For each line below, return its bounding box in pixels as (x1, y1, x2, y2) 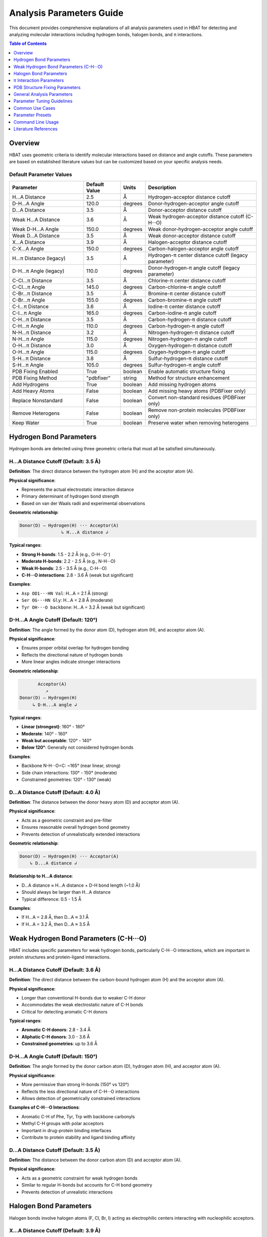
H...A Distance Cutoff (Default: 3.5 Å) (9, 458, 101, 465)
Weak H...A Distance (12, 216, 60, 223)
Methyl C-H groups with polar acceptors (21, 1121, 104, 1127)
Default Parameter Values (9, 171, 72, 178)
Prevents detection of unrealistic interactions (21, 1189, 113, 1195)
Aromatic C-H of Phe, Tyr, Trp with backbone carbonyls (21, 1113, 135, 1119)
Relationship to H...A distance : (9, 873, 74, 879)
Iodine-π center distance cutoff (148, 303, 221, 310)
